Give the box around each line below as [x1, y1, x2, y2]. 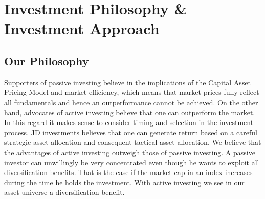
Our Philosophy [4, 53, 89, 68]
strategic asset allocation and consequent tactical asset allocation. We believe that [4, 137, 261, 147]
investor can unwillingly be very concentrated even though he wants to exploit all [4, 157, 259, 167]
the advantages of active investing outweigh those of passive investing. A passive [4, 146, 255, 157]
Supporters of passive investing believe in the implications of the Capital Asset [4, 77, 251, 87]
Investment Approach [4, 18, 160, 39]
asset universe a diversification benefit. [4, 187, 125, 197]
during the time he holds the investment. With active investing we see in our [4, 177, 245, 187]
